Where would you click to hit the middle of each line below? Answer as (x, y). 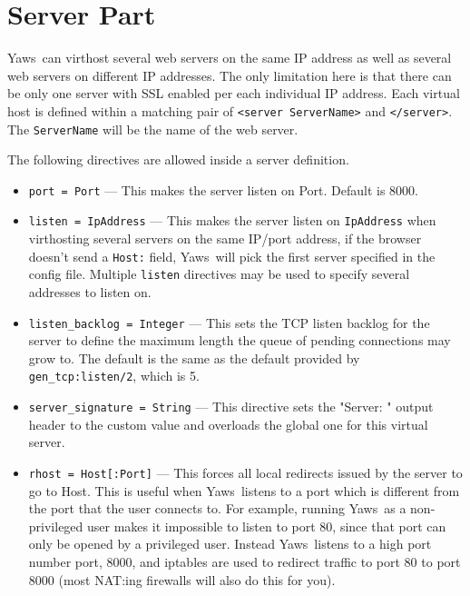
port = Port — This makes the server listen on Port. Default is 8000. (224, 189)
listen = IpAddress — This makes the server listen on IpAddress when (232, 220)
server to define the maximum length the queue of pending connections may (240, 340)
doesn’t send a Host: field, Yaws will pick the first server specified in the (232, 256)
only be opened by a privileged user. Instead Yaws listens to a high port (230, 544)
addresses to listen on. (90, 292)
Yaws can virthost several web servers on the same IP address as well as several (230, 58)
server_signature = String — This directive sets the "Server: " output (231, 407)
